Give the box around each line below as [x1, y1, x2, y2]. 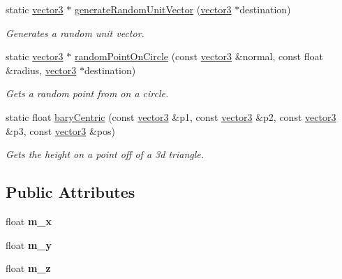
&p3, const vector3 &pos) [6, 123, 115, 138]
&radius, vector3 [6, 62, 77, 77]
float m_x [6, 213, 52, 228]
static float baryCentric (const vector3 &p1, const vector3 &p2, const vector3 [6, 109, 336, 124]
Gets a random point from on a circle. [6, 86, 169, 101]
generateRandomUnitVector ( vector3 [74, 2, 232, 16]
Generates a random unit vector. [6, 25, 144, 40]
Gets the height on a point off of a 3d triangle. [6, 147, 205, 162]
